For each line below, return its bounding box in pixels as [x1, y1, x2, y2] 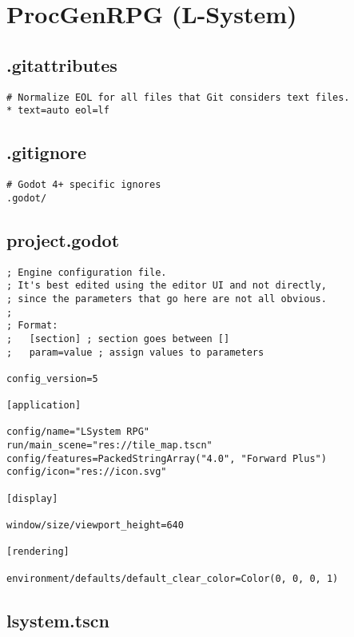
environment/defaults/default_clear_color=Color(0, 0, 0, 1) [6, 572, 339, 584]
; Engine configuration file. [6, 266, 167, 278]
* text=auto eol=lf [6, 105, 109, 117]
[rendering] [6, 546, 70, 558]
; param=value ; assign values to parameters [6, 346, 265, 358]
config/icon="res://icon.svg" [6, 466, 167, 478]
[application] [6, 400, 82, 412]
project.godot [6, 227, 120, 252]
